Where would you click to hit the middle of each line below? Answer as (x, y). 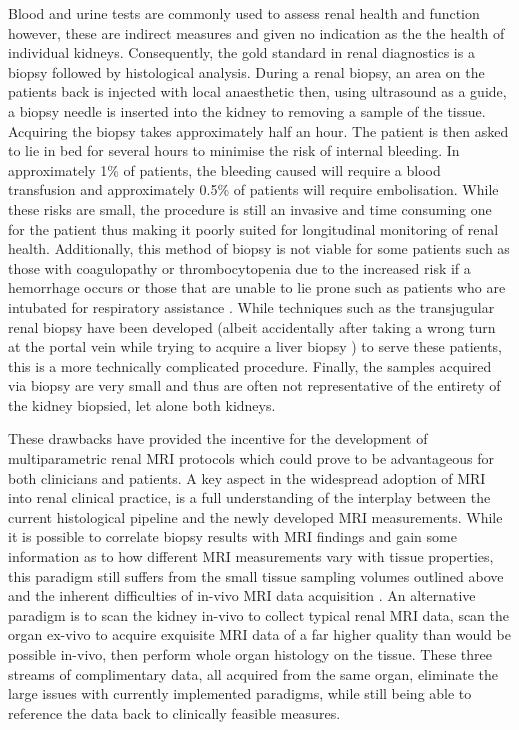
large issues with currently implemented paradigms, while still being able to (240, 693)
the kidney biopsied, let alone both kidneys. (142, 404)
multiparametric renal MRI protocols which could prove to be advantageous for (251, 458)
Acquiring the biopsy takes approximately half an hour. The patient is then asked (258, 130)
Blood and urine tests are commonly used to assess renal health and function (244, 13)
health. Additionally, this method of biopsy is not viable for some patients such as (259, 248)
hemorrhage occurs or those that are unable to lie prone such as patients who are (257, 287)
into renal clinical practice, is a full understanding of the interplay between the (249, 497)
